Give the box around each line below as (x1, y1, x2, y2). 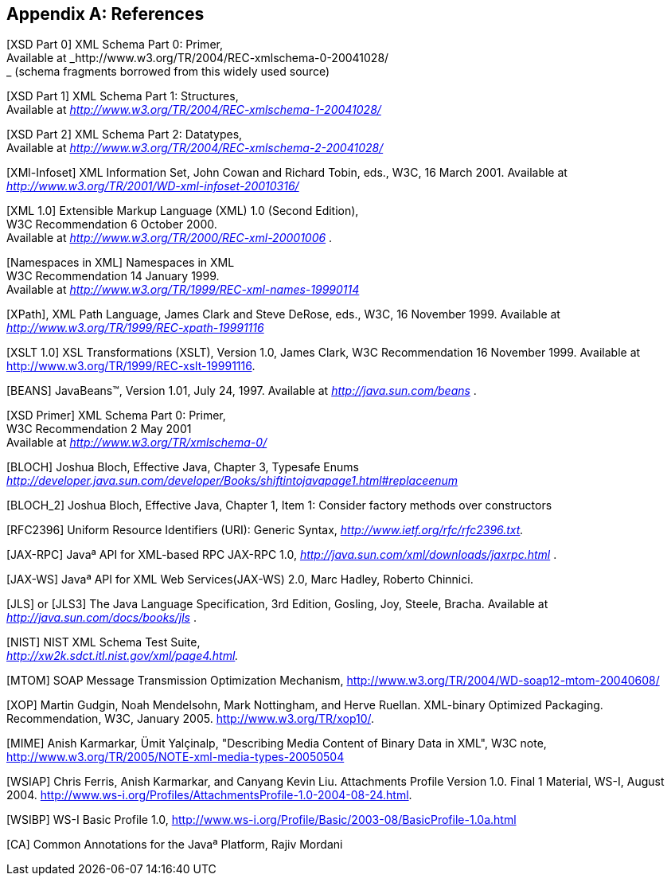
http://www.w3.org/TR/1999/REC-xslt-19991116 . (6, 359, 256, 373)
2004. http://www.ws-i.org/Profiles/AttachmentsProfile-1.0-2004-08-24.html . (6, 788, 412, 802)
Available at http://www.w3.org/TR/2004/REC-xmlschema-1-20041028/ (6, 103, 381, 117)
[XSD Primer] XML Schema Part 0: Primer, (6, 408, 226, 423)
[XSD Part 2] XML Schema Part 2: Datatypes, (6, 127, 243, 142)
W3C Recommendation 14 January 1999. (6, 269, 220, 283)
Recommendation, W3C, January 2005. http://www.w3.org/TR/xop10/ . (6, 712, 375, 726)
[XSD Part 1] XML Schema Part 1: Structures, (6, 89, 239, 103)
